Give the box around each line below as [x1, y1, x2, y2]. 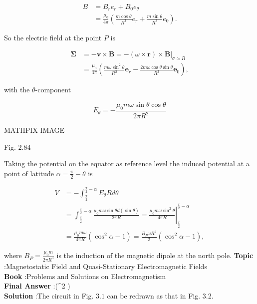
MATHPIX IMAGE [4, 125, 65, 135]
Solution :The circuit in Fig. [4, 290, 94, 301]
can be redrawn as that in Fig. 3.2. [107, 290, 214, 301]
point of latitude [4, 168, 54, 178]
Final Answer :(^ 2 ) [4, 281, 70, 291]
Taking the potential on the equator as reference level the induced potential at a [4, 158, 250, 169]
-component [35, 84, 71, 95]
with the [4, 84, 30, 95]
